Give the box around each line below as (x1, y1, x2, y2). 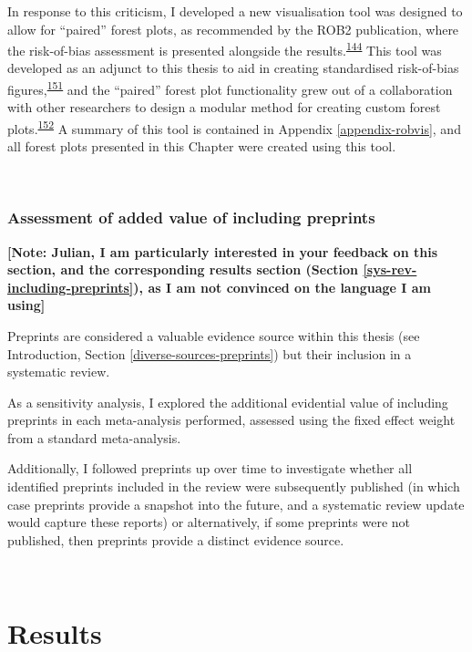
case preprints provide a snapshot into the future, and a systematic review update (7, 494, 465, 513)
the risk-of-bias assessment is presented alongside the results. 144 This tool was (7, 38, 442, 59)
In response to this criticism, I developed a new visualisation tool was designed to (7, 2, 463, 20)
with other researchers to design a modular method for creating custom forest (7, 98, 441, 117)
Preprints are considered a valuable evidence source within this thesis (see (7, 326, 420, 345)
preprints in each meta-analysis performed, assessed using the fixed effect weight (7, 410, 456, 429)
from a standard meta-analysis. (7, 428, 181, 447)
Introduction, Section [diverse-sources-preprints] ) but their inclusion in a (7, 344, 412, 363)
